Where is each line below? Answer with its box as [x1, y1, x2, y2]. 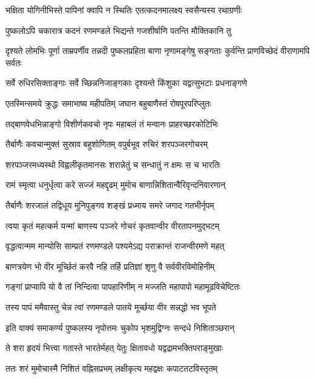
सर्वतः [5, 56, 22, 69]
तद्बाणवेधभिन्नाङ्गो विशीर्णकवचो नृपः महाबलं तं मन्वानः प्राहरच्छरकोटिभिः [5, 117, 219, 130]
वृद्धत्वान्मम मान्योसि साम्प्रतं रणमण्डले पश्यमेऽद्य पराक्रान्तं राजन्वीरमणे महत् [5, 240, 225, 252]
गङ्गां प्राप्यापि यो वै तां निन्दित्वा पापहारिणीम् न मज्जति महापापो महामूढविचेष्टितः [5, 280, 240, 293]
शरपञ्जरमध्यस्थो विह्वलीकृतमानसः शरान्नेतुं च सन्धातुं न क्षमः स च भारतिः [5, 158, 220, 170]
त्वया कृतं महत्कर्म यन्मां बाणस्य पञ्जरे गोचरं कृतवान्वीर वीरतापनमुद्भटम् [5, 219, 219, 232]
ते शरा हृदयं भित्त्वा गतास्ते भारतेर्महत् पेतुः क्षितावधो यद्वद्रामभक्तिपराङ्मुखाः [5, 341, 223, 354]
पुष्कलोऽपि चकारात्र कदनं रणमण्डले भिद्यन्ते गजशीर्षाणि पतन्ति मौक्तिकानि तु [5, 24, 231, 36]
